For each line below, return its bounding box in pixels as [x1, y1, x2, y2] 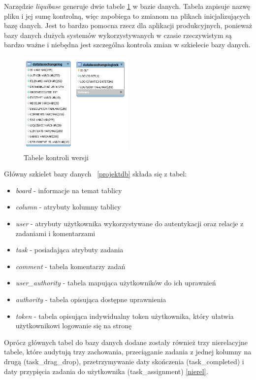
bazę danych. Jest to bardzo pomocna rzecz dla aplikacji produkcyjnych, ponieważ [4, 20, 253, 31]
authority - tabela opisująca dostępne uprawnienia [15, 294, 166, 304]
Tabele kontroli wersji [24, 152, 89, 162]
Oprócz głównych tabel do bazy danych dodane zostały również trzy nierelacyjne [4, 337, 248, 347]
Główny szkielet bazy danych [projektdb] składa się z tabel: [4, 169, 187, 179]
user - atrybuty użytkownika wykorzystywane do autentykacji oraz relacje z [15, 218, 244, 228]
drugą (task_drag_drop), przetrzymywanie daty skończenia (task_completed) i [4, 356, 244, 366]
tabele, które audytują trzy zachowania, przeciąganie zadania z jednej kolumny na [4, 346, 252, 357]
